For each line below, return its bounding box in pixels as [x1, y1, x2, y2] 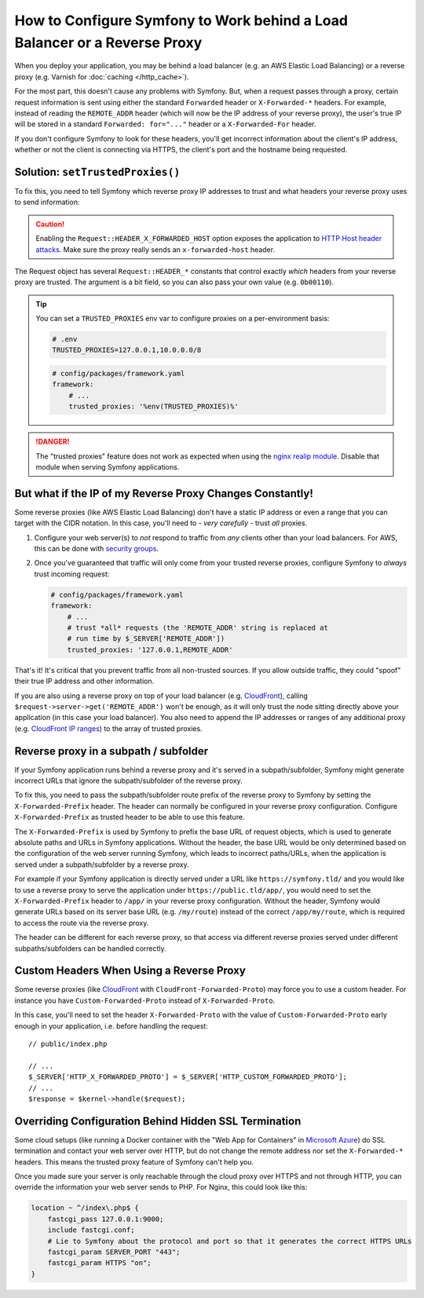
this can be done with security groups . [34, 544, 159, 554]
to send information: [14, 197, 80, 207]
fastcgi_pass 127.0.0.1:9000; [47, 1214, 164, 1223]
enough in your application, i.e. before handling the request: [14, 1021, 208, 1030]
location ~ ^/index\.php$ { [31, 1204, 139, 1212]
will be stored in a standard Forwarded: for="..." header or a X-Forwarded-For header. [14, 119, 317, 129]
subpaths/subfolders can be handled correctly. [14, 943, 166, 953]
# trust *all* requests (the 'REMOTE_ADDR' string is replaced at [67, 623, 329, 632]
